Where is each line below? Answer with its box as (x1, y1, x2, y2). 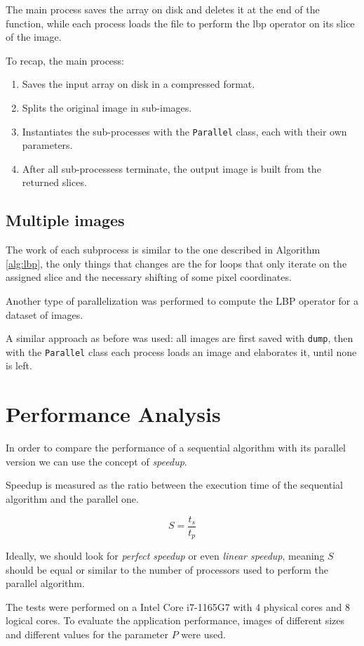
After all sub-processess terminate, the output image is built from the (22, 161, 321, 176)
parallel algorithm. (6, 576, 85, 591)
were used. (181, 627, 226, 642)
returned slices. (22, 175, 87, 190)
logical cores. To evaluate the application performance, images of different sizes (6, 613, 345, 628)
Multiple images (6, 209, 125, 231)
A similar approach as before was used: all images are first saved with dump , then (6, 331, 353, 345)
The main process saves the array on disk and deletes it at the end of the (6, 2, 320, 16)
